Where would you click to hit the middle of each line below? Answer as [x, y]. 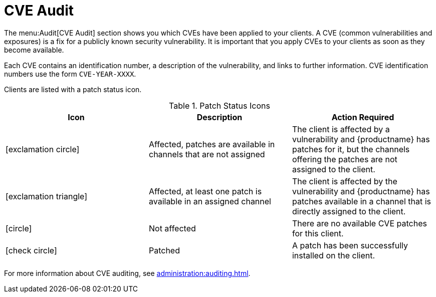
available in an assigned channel [210, 201]
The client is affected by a [341, 129]
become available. [34, 50]
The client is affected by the [345, 181]
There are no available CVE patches [359, 223]
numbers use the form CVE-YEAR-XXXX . [70, 74]
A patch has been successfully [350, 245]
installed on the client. [333, 255]
